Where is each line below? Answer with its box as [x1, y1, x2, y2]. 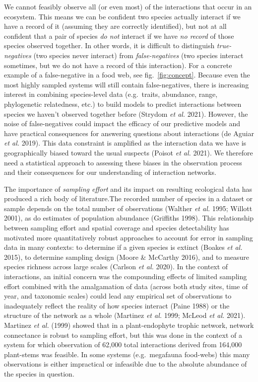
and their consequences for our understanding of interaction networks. [4, 167, 216, 177]
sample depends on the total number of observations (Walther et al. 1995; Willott [4, 203, 253, 213]
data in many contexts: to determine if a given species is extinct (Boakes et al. [4, 242, 243, 252]
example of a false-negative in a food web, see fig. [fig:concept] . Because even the [4, 70, 250, 80]
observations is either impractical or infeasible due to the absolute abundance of [4, 359, 247, 369]
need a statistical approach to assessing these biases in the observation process [4, 157, 242, 167]
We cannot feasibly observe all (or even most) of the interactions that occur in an [4, 1, 252, 11]
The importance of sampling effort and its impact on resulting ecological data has [4, 183, 253, 194]
